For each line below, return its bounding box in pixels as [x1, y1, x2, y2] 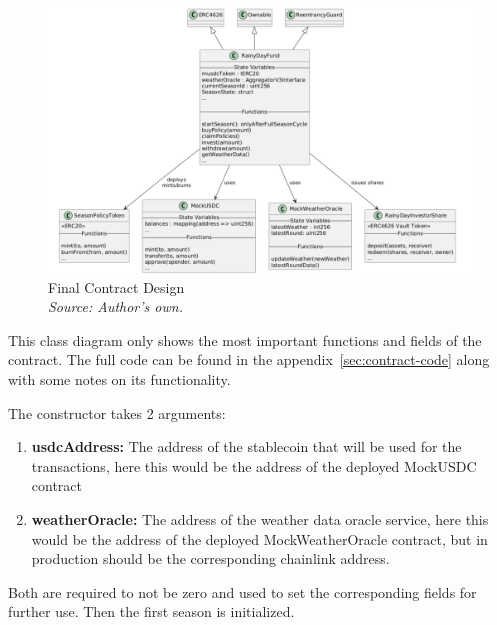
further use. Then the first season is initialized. [8, 601, 295, 622]
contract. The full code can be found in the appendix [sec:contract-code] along [8, 349, 490, 370]
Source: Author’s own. [48, 296, 183, 317]
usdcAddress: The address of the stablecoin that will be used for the [31, 436, 462, 457]
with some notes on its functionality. [8, 368, 231, 389]
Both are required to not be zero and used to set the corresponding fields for [8, 581, 477, 602]
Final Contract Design [48, 276, 185, 297]
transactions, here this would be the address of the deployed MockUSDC [31, 455, 477, 476]
